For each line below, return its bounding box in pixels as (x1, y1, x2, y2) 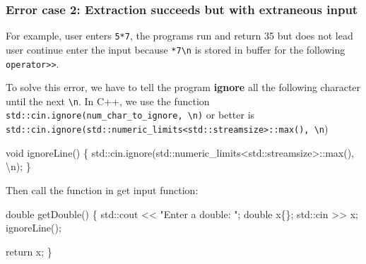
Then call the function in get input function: (6, 182, 199, 197)
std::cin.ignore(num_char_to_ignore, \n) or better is (6, 107, 255, 122)
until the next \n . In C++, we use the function (6, 93, 210, 108)
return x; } (6, 244, 52, 258)
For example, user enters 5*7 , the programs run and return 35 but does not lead (6, 28, 353, 43)
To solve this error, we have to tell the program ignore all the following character (6, 80, 361, 95)
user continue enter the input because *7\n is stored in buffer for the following (6, 42, 346, 56)
